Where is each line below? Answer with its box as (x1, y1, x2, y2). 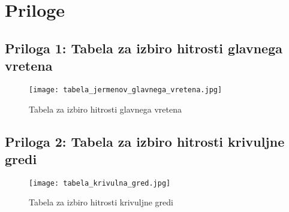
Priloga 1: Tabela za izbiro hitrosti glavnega (5, 38, 282, 57)
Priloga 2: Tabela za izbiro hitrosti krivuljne (5, 132, 285, 150)
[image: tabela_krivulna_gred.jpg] (29, 178, 171, 187)
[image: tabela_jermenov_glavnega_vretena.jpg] (29, 85, 222, 94)
